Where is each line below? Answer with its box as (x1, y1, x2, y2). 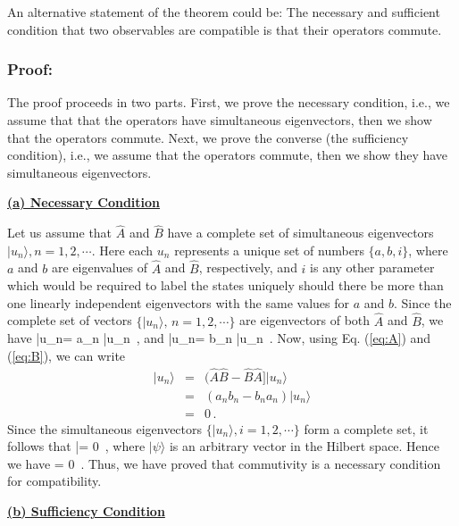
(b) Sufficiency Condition (7, 502, 165, 521)
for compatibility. (7, 472, 102, 490)
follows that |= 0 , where (7, 437, 146, 455)
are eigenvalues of (51, 258, 148, 277)
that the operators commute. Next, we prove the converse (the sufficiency (7, 128, 409, 146)
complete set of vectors (7, 311, 132, 330)
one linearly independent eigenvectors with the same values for (7, 293, 349, 312)
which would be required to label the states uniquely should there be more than (7, 276, 444, 295)
